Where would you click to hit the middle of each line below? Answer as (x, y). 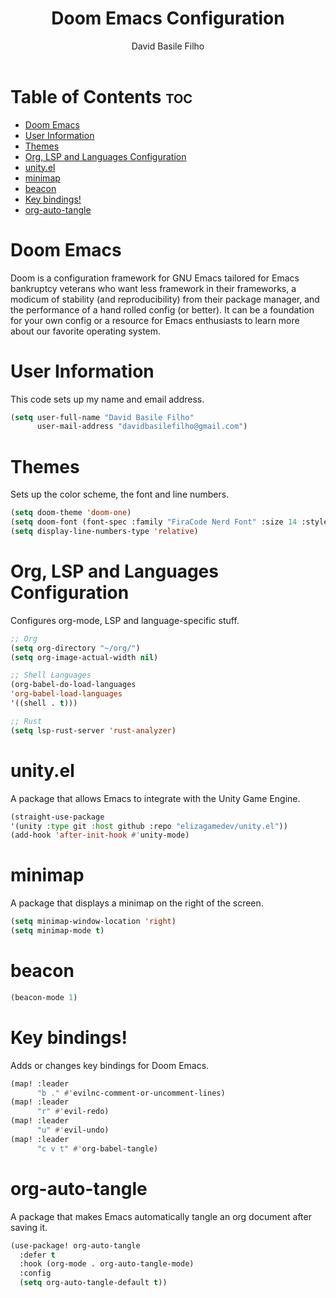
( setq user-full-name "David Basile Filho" (102, 417)
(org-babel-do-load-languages (73, 685)
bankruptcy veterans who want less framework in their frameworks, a (153, 288)
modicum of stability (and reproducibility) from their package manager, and (165, 299)
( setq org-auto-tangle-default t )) (93, 1283)
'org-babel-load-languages (66, 694)
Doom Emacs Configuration (168, 18)
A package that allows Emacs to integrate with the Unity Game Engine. (155, 798)
